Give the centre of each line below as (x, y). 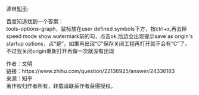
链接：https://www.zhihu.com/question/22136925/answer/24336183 (91, 71)
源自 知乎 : (18, 9)
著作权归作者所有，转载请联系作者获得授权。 (61, 86)
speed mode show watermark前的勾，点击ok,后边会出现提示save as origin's (100, 36)
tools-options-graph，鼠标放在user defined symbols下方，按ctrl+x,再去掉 (97, 29)
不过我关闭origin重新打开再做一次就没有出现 (60, 51)
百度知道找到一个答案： (35, 21)
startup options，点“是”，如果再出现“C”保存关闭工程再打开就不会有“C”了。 (98, 44)
